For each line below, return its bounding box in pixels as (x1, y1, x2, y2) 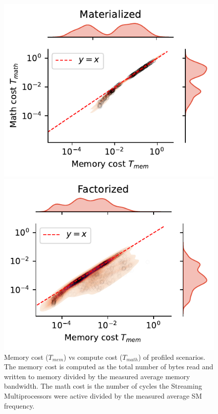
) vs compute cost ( (63, 351, 123, 362)
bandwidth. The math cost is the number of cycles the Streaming (4, 381, 202, 391)
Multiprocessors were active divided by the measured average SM (4, 390, 202, 401)
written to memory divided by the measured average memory (4, 371, 190, 381)
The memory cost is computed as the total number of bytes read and (4, 361, 214, 372)
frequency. (4, 400, 35, 411)
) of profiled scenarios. (138, 351, 206, 362)
